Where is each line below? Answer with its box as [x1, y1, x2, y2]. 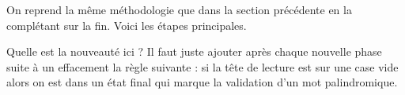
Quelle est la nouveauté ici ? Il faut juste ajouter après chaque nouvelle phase [6, 43, 382, 60]
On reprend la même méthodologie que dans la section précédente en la [6, 2, 352, 17]
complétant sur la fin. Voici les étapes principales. [6, 16, 247, 33]
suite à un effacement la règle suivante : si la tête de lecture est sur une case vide [6, 58, 399, 75]
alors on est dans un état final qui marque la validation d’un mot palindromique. [6, 74, 398, 90]
